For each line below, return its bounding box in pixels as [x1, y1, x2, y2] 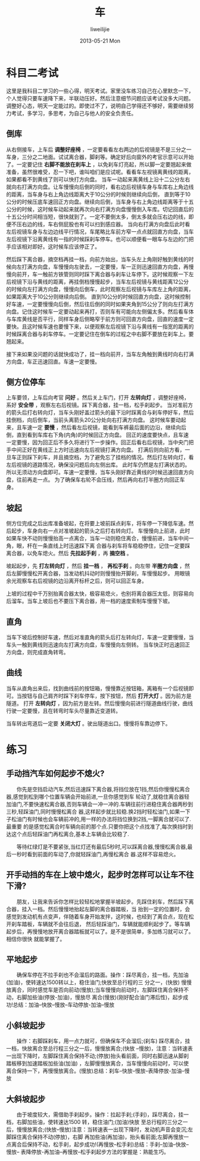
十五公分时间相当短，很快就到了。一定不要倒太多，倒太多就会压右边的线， [6, 213, 189, 220]
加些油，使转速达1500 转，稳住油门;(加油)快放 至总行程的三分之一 [26, 1119, 188, 1125]
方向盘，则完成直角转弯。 [6, 648, 69, 655]
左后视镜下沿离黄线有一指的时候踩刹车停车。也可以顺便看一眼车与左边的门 [6, 235, 189, 243]
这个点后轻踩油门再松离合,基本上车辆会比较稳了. [11, 830, 130, 837]
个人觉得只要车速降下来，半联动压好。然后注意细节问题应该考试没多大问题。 [6, 94, 194, 102]
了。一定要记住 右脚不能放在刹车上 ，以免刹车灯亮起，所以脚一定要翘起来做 [6, 161, 192, 168]
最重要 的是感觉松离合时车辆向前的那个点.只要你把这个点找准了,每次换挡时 [6, 823, 189, 830]
